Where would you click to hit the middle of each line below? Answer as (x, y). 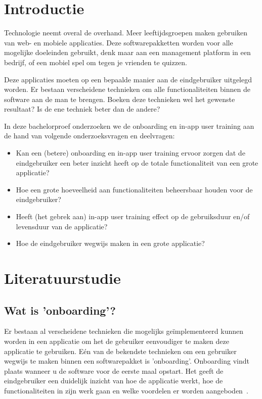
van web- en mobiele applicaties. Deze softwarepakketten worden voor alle (119, 42)
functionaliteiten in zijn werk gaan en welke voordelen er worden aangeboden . (126, 390)
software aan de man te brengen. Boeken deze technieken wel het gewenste (120, 99)
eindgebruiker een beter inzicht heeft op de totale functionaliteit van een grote (137, 162)
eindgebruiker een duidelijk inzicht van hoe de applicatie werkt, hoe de (114, 381)
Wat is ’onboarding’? (60, 310)
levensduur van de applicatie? (62, 226)
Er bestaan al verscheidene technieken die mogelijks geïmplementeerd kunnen (124, 331)
